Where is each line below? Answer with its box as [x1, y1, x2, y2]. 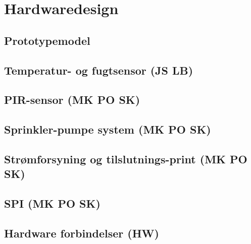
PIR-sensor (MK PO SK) [4, 92, 140, 107]
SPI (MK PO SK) [4, 196, 101, 211]
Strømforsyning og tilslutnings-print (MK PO [4, 151, 247, 166]
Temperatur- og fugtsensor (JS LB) [4, 62, 193, 78]
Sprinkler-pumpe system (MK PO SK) [4, 121, 211, 137]
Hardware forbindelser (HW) [4, 225, 159, 240]
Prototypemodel [4, 32, 90, 48]
